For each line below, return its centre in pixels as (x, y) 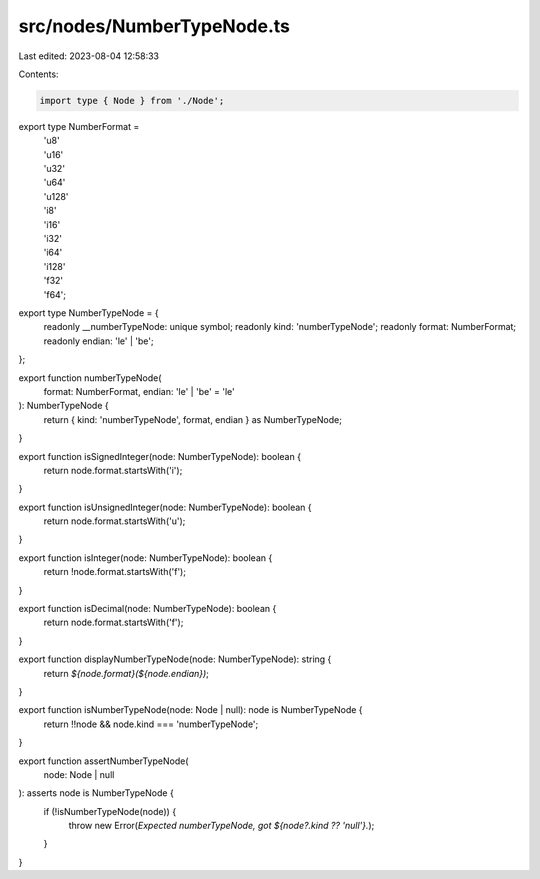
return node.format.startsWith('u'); (114, 521)
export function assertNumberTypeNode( (103, 761)
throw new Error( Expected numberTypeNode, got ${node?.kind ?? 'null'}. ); (221, 826)
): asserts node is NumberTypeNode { (96, 793)
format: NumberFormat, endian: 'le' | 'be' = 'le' (139, 391)
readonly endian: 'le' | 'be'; (98, 341)
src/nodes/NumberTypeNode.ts (154, 26)
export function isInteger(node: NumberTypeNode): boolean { (145, 557)
